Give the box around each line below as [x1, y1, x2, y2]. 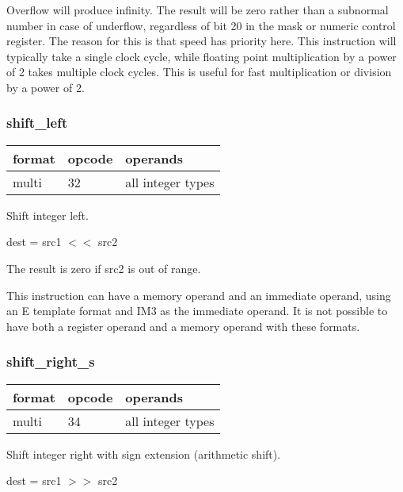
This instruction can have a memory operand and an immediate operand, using [6, 286, 391, 303]
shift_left [6, 113, 68, 133]
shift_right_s [6, 352, 95, 371]
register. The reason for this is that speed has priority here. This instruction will [6, 33, 397, 49]
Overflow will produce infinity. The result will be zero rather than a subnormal [6, 2, 389, 17]
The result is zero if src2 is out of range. [6, 259, 201, 276]
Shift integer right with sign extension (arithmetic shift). [6, 445, 281, 462]
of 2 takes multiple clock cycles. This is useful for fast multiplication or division [6, 63, 392, 80]
